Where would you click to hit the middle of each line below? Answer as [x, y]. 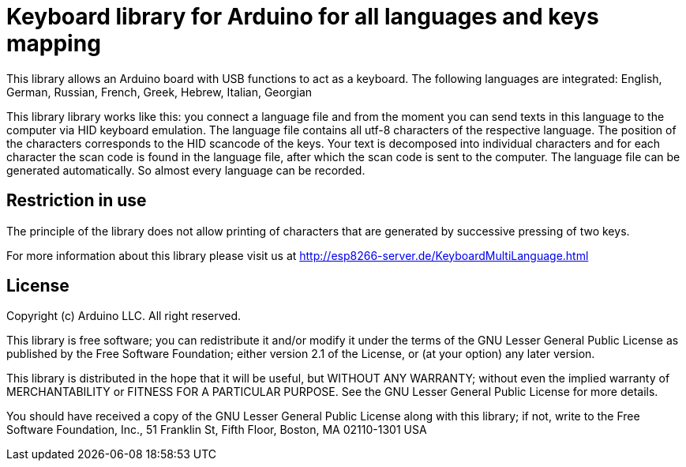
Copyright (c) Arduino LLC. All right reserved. [124, 316]
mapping [54, 43]
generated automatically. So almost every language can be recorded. [186, 170]
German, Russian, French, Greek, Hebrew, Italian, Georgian [159, 92]
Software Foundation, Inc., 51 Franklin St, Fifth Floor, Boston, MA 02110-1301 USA [217, 430]
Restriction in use [77, 201]
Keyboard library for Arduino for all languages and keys [303, 17]
